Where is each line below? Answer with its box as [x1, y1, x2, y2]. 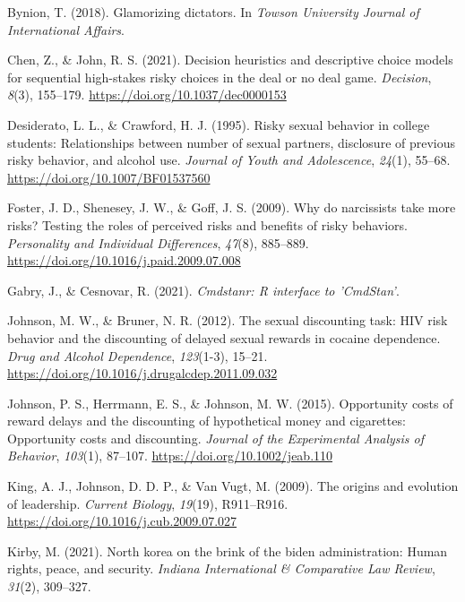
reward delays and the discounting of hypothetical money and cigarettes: [7, 411, 406, 430]
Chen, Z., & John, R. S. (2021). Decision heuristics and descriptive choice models [7, 50, 453, 69]
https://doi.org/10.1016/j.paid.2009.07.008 [7, 251, 241, 270]
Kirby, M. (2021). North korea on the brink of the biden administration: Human [7, 541, 448, 560]
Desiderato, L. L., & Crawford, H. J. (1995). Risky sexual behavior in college [7, 115, 430, 133]
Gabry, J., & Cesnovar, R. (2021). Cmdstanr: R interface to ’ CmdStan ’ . [7, 280, 400, 299]
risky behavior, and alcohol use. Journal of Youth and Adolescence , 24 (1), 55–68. [7, 150, 451, 169]
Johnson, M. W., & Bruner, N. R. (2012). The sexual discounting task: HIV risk [7, 311, 448, 330]
